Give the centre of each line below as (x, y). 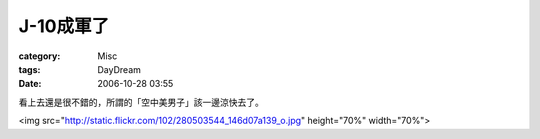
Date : (30, 84)
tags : (29, 69)
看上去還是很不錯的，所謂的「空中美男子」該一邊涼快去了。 (141, 102)
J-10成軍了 (64, 26)
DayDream (119, 69)
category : (39, 56)
